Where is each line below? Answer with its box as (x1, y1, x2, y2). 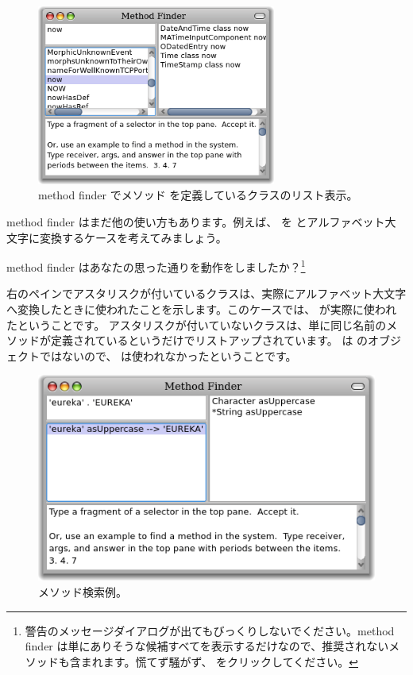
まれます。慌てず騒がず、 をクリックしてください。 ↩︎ (80, 653, 358, 669)
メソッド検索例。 (38, 584, 127, 600)
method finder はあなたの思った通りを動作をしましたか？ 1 (6, 256, 306, 275)
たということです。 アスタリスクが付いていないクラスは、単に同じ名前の (6, 316, 387, 333)
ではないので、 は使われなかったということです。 (39, 347, 297, 364)
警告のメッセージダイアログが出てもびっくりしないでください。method (25, 622, 395, 638)
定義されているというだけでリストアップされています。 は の (50, 332, 369, 349)
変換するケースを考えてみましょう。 (39, 229, 227, 245)
